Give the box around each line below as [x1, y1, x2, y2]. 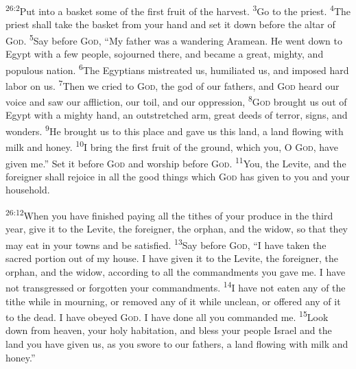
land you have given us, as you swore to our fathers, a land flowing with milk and [5, 336, 348, 350]
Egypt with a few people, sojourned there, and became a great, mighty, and [5, 47, 324, 61]
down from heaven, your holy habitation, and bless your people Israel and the [5, 323, 332, 337]
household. [5, 182, 50, 197]
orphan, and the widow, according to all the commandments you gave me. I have [5, 264, 346, 278]
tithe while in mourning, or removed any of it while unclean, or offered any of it [5, 294, 341, 308]
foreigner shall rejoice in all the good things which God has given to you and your [5, 169, 350, 183]
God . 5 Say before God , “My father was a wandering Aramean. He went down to [5, 31, 342, 47]
